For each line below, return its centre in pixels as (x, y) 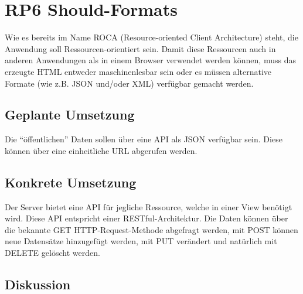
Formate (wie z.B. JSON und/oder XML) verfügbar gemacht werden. (129, 83)
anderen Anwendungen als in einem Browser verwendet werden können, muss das (150, 60)
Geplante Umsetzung (70, 114)
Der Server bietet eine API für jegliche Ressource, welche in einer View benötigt (149, 206)
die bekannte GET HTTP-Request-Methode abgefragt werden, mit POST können (151, 229)
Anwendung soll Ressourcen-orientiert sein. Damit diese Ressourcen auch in (140, 48)
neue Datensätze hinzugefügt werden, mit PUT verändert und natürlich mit (141, 241)
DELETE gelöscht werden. (52, 253)
